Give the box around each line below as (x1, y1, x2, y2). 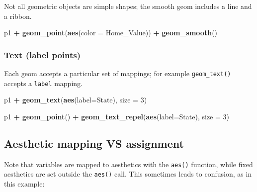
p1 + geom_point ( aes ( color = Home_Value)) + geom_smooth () (4, 27, 218, 38)
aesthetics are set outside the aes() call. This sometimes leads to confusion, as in (4, 169, 252, 179)
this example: (4, 179, 45, 189)
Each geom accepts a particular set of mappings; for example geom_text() (4, 68, 231, 78)
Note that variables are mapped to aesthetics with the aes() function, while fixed (4, 159, 253, 169)
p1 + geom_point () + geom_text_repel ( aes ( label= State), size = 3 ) (4, 111, 230, 121)
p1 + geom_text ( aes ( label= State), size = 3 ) (4, 95, 147, 105)
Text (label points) (4, 48, 81, 61)
